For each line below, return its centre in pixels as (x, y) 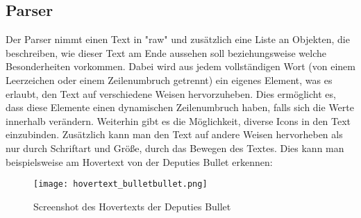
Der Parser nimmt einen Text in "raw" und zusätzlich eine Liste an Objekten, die (178, 39)
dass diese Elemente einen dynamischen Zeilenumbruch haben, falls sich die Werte (180, 107)
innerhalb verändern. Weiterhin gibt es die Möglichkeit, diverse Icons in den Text (178, 120)
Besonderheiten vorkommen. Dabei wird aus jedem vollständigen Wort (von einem (180, 66)
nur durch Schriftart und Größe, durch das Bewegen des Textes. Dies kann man (175, 148)
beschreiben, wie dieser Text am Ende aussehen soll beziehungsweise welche (166, 52)
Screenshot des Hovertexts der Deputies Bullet (132, 206)
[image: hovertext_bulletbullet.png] (120, 184)
